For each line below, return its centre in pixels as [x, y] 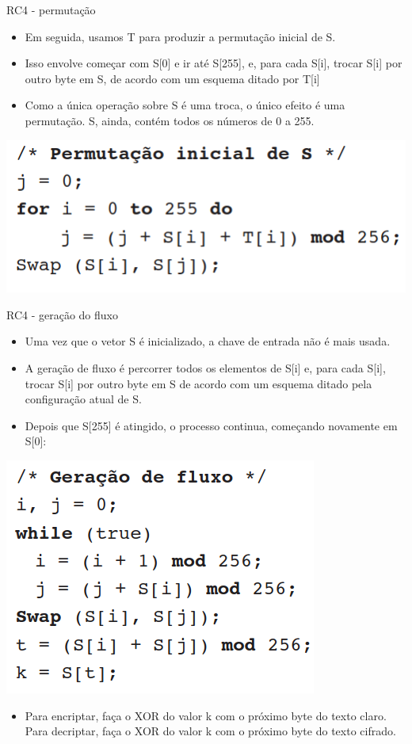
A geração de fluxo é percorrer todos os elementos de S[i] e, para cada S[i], [205, 367]
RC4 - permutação [51, 10]
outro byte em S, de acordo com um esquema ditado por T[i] [172, 78]
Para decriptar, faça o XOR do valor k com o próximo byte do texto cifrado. [210, 731]
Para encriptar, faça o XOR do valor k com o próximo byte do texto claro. [206, 715]
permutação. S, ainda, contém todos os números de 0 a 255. [170, 120]
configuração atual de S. [83, 399]
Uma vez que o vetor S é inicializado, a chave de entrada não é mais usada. [208, 341]
